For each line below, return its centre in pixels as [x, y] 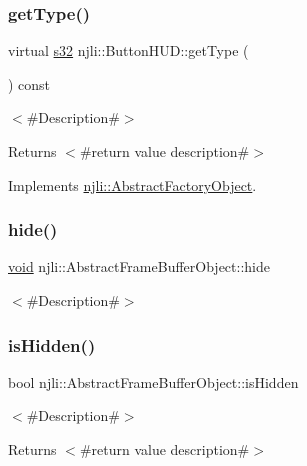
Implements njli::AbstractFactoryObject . [132, 184]
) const [29, 83]
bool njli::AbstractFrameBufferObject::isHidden [153, 381]
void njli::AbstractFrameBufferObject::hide [139, 266]
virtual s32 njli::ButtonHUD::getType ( [128, 50]
